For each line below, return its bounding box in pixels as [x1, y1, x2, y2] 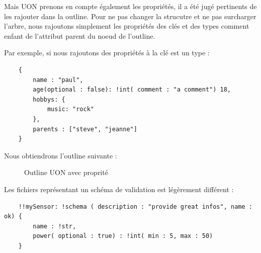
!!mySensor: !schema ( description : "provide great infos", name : [18, 203, 252, 210]
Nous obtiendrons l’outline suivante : [4, 150, 117, 160]
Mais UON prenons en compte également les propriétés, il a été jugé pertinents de [4, 1, 257, 11]
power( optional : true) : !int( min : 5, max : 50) [33, 232, 213, 240]
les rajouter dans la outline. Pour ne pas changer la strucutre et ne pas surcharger [4, 11, 256, 21]
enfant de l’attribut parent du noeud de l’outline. [4, 30, 155, 41]
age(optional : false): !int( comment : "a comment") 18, [33, 86, 231, 94]
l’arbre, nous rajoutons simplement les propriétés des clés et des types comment [4, 21, 249, 31]
